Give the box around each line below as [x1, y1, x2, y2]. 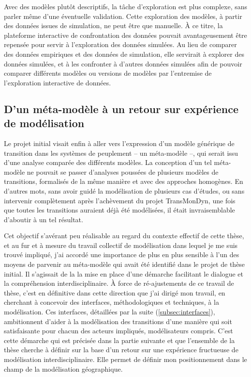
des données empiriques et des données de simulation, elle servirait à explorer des [4, 49, 244, 59]
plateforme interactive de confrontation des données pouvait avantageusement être [4, 30, 247, 40]
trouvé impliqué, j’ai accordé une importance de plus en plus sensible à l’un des [4, 249, 239, 260]
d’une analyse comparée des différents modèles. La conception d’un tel [4, 157, 212, 167]
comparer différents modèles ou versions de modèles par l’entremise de [4, 68, 212, 78]
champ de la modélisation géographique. [4, 363, 123, 374]
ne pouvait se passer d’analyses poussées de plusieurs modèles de [27, 166, 219, 177]
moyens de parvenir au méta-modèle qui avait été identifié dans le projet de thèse [4, 259, 245, 269]
